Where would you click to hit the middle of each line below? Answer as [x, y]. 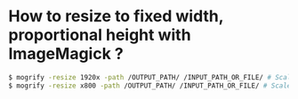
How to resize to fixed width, [116, 16]
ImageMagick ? [66, 54]
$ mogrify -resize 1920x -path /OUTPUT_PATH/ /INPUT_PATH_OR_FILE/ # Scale [152, 77]
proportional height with [100, 35]
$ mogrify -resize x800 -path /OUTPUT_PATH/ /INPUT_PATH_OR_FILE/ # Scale [150, 86]
